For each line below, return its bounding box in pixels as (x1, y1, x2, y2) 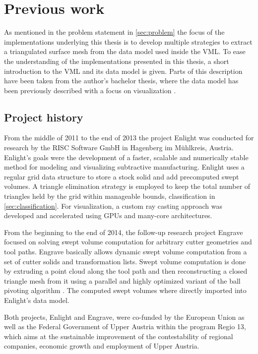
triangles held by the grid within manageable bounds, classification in (4, 191, 215, 201)
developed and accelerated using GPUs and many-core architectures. (4, 210, 212, 221)
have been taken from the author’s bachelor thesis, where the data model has (4, 75, 239, 86)
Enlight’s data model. (4, 295, 69, 305)
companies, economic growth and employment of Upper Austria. (4, 341, 199, 351)
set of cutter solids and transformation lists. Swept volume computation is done (4, 256, 246, 266)
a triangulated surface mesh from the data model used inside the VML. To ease (4, 46, 246, 57)
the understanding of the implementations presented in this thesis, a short (4, 56, 229, 66)
